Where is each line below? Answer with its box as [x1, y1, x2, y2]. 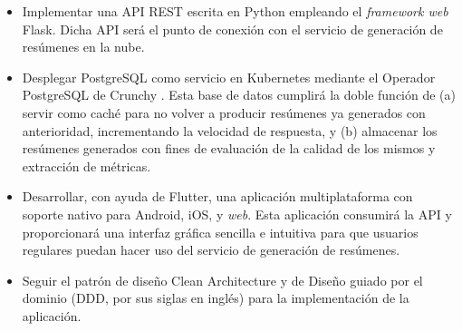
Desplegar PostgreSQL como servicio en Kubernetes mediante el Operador [22, 67, 436, 86]
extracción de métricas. [22, 156, 151, 175]
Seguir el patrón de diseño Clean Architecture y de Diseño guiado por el [22, 270, 423, 289]
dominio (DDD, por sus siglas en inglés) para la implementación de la [22, 288, 409, 307]
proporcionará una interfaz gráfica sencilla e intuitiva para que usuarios [22, 222, 419, 241]
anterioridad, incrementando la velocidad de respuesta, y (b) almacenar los [22, 121, 438, 140]
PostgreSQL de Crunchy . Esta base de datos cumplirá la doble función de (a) [22, 85, 456, 104]
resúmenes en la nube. [22, 37, 145, 56]
